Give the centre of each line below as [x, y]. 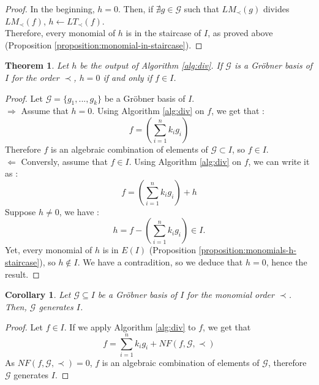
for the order [36, 77]
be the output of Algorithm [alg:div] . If [151, 65]
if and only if [128, 77]
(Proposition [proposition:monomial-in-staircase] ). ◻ [104, 44]
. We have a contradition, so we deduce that [160, 261]
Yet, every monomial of [49, 250]
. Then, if [136, 9]
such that [201, 9]
